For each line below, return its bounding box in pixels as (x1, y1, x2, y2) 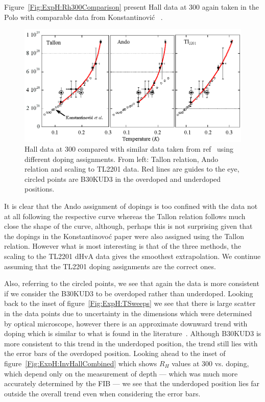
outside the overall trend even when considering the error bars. (4, 388, 201, 398)
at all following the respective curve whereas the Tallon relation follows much (4, 210, 246, 221)
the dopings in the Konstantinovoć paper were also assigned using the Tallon (4, 230, 244, 241)
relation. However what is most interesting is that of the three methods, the (4, 241, 242, 251)
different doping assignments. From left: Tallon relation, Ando (25, 153, 219, 164)
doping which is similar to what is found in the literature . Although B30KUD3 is (4, 328, 261, 339)
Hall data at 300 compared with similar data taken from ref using (25, 144, 234, 154)
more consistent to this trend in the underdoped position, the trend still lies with (4, 338, 258, 348)
